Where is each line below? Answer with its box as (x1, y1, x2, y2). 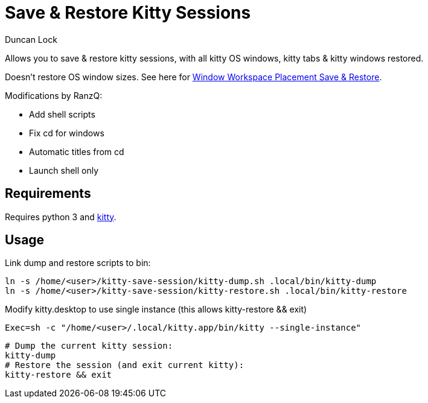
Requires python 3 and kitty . (5, 211, 117, 222)
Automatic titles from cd (29, 146, 124, 157)
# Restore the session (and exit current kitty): (5, 360, 244, 370)
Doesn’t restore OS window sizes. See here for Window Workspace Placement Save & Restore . (5, 71, 382, 82)
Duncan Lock (5, 34, 57, 45)
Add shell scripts (29, 109, 95, 119)
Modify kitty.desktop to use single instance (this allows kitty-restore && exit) (5, 304, 307, 315)
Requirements (5, 186, 91, 201)
